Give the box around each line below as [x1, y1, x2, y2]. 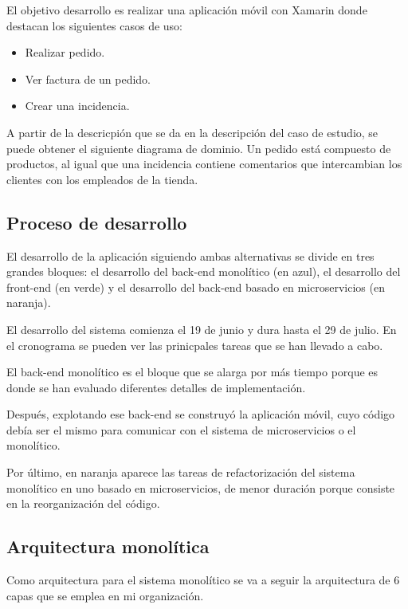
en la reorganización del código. [6, 495, 160, 512]
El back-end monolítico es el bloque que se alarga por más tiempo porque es [6, 363, 379, 380]
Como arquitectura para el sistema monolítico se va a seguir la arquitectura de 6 [6, 572, 400, 588]
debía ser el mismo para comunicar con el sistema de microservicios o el [6, 421, 356, 438]
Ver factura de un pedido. [25, 70, 151, 87]
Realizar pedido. [25, 44, 105, 61]
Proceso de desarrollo [6, 210, 187, 234]
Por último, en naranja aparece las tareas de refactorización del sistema [6, 464, 355, 481]
